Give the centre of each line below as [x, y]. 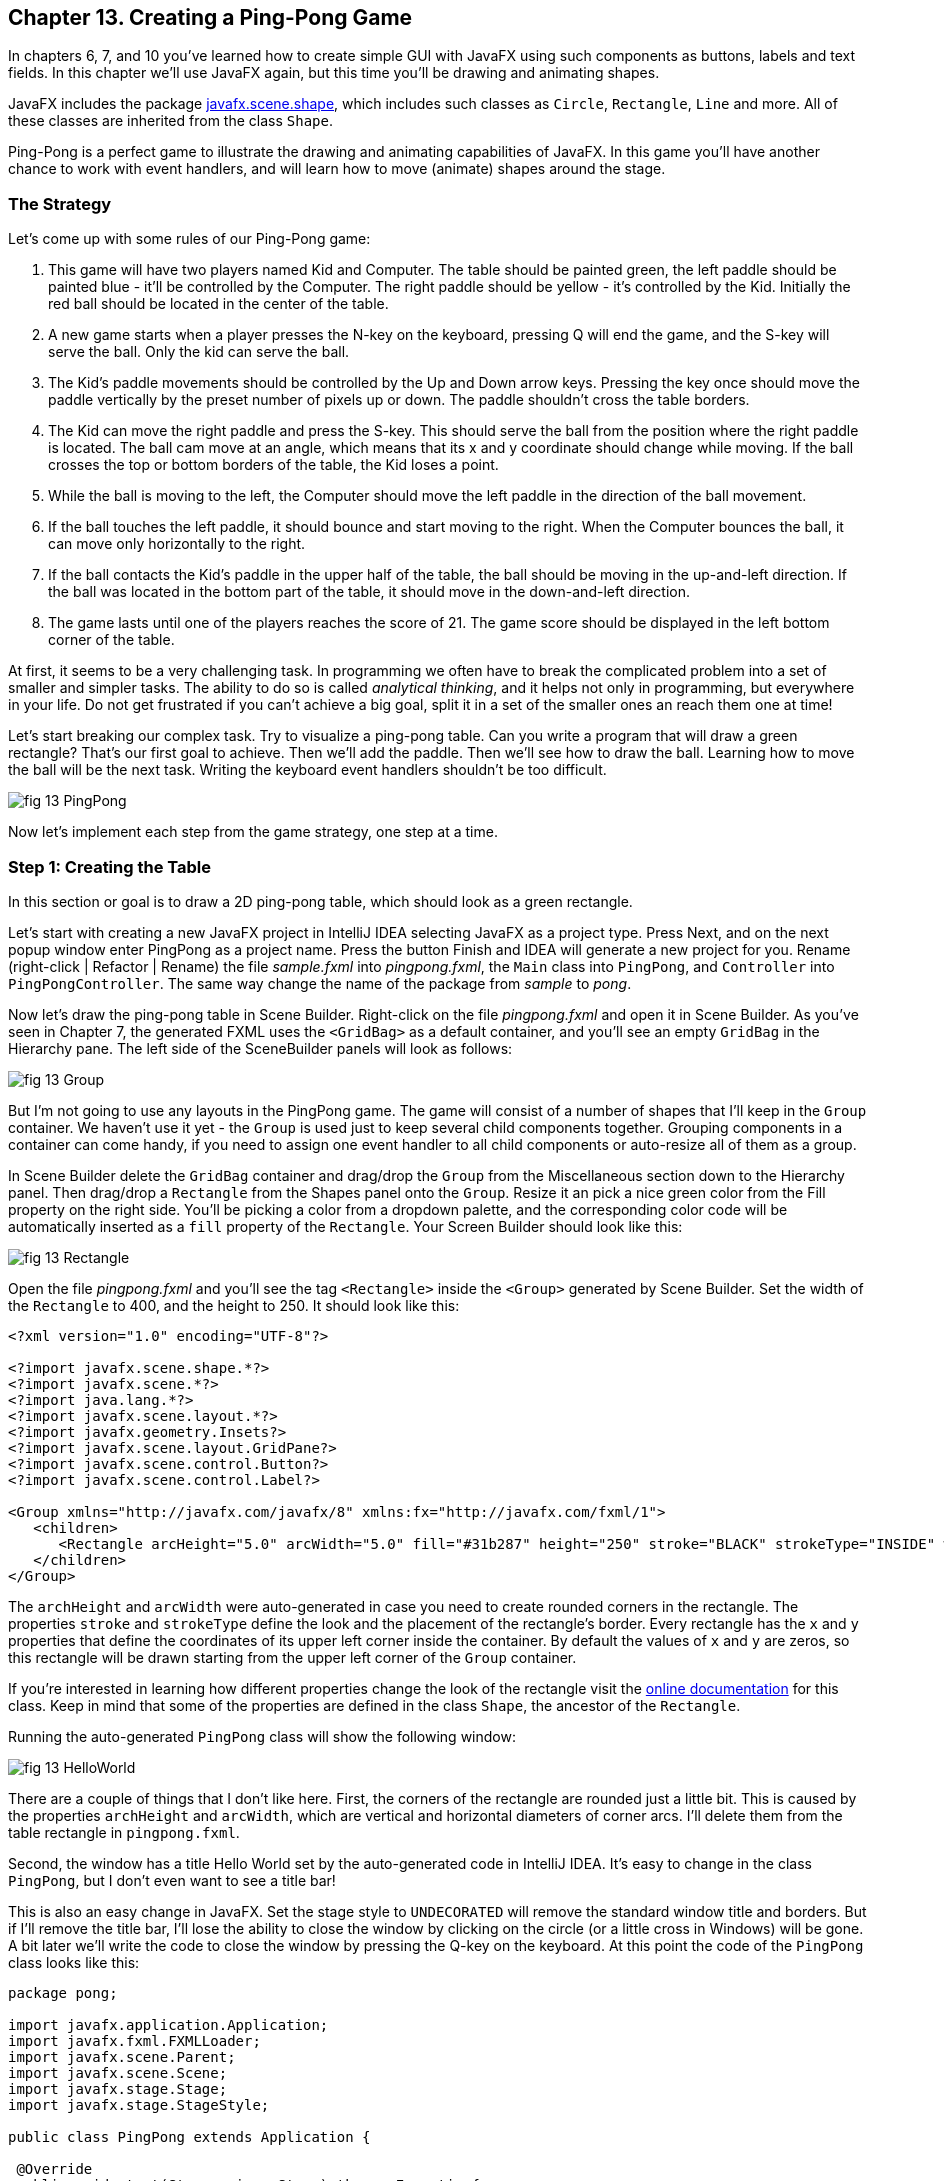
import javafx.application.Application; [168, 2024]
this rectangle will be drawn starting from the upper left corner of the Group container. [292, 1657]
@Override [54, 2168]
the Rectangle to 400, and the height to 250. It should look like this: [234, 1305]
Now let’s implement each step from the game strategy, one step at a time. [253, 832]
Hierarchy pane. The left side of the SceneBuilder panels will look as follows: [260, 1048]
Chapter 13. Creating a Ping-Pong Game [210, 17]
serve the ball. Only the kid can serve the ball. [199, 352]
